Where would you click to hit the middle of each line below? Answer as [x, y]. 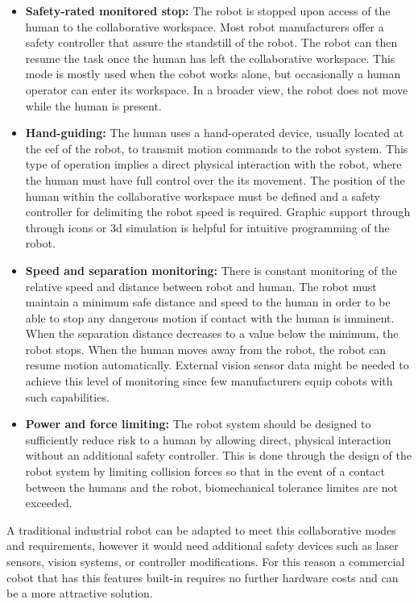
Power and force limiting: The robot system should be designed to [198, 424]
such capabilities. [67, 396]
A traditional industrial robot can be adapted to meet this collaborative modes [201, 529]
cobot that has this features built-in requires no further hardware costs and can [203, 577]
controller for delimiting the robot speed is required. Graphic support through [218, 212]
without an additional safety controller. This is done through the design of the [218, 455]
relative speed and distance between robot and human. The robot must [201, 286]
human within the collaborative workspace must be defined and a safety [203, 196]
